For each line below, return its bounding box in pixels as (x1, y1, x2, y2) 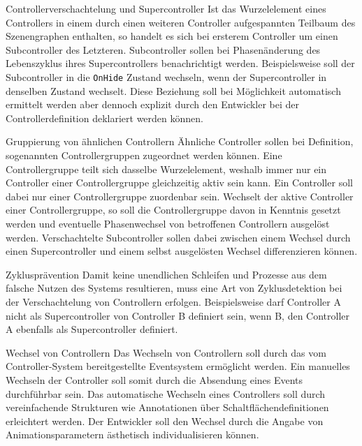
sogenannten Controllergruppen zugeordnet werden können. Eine (6, 148, 282, 162)
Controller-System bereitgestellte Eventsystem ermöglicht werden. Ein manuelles (6, 359, 350, 373)
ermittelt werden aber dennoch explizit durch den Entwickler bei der (6, 97, 300, 112)
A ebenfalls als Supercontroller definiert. (6, 322, 178, 336)
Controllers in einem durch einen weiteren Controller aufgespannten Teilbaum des (6, 15, 356, 29)
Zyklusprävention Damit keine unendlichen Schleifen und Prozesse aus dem (6, 267, 327, 281)
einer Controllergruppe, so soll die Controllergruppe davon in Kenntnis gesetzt (6, 202, 341, 217)
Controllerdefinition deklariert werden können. (6, 110, 203, 125)
